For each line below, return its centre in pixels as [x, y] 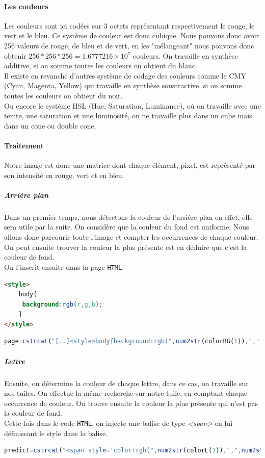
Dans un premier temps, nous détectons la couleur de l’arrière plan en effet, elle [128, 217]
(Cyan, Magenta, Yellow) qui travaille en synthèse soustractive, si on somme [123, 85]
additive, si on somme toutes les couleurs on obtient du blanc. [101, 66]
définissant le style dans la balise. [56, 433]
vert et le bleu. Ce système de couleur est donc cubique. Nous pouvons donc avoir [132, 35]
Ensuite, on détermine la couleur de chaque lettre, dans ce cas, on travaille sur [126, 383]
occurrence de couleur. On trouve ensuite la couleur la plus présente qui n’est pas [131, 403]
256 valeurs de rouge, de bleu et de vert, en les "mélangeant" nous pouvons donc [129, 45]
